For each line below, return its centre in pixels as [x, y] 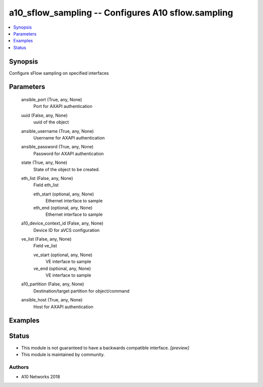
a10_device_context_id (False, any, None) [62, 223]
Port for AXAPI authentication [63, 106]
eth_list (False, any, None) [47, 178]
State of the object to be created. [66, 169]
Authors [19, 367]
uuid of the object [51, 122]
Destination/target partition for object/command [81, 291]
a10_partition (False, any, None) [53, 284]
